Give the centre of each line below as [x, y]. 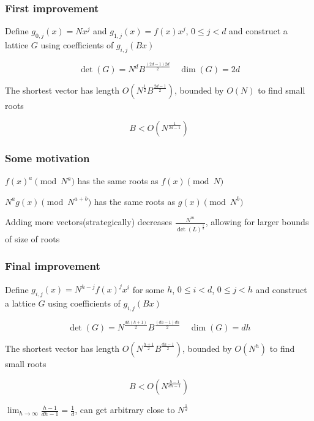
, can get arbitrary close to [125, 410]
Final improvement [53, 266]
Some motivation [47, 158]
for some [148, 289]
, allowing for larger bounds [257, 222]
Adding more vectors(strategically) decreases [89, 222]
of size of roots [32, 238]
